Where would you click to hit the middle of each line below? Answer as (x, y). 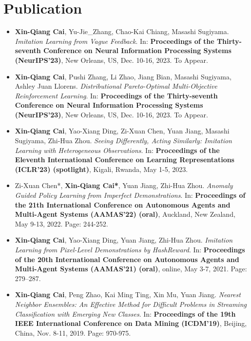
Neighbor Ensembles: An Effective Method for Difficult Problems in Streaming (131, 304)
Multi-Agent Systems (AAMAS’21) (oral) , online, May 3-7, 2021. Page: (131, 269)
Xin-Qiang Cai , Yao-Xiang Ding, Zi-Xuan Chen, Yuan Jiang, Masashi (122, 131)
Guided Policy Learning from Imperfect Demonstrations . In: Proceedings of (130, 195)
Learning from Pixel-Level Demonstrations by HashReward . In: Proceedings (130, 249)
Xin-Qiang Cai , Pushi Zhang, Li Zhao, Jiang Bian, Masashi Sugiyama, (123, 76)
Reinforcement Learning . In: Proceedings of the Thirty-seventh (116, 95)
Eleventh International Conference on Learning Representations (125, 160)
